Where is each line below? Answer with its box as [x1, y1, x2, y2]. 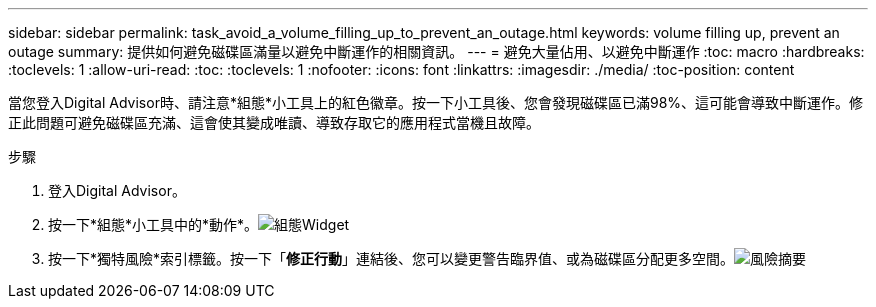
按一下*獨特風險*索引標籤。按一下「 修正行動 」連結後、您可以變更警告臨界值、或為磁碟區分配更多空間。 [48, 250, 735, 267]
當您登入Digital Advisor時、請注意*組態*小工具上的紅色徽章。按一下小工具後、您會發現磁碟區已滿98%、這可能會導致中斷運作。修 [8, 94, 864, 111]
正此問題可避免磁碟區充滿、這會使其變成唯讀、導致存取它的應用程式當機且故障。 [8, 114, 540, 131]
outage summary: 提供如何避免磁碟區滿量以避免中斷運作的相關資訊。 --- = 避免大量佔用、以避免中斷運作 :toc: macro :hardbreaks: [8, 43, 865, 60]
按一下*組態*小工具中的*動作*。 [48, 216, 259, 233]
